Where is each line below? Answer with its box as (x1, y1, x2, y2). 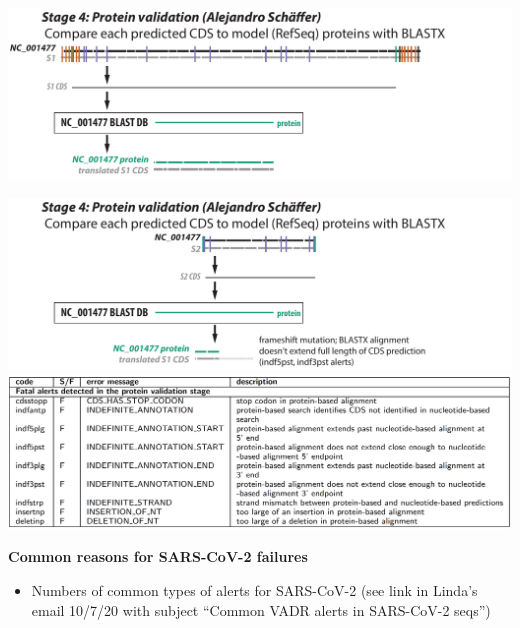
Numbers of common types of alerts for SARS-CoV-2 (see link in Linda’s (31, 579, 478, 600)
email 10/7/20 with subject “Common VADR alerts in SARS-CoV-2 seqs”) (31, 599, 491, 620)
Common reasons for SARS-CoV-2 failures (8, 546, 308, 567)
